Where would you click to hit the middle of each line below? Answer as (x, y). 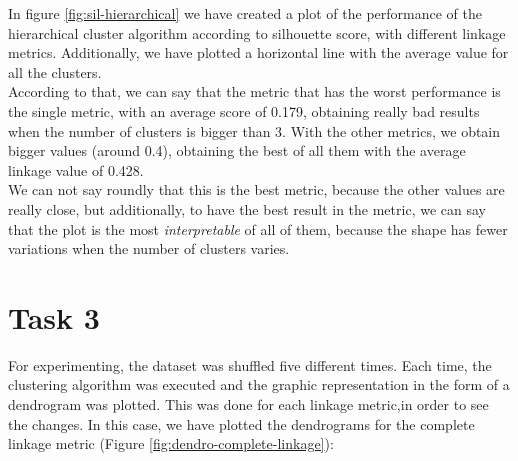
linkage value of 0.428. (76, 169)
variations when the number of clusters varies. (149, 248)
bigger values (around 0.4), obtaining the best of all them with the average (237, 150)
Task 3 (54, 316)
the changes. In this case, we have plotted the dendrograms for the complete (241, 423)
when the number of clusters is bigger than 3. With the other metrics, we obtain (254, 130)
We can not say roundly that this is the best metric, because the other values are (256, 189)
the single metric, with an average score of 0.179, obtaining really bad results (244, 110)
